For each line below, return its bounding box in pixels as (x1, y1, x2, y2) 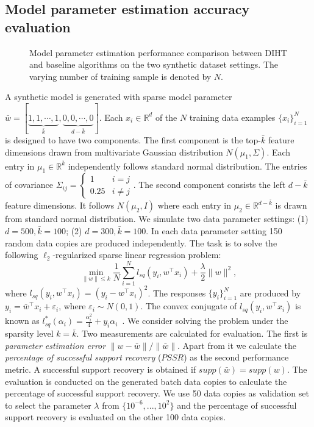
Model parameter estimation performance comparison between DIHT (29, 46, 287, 59)
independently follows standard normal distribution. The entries (68, 159, 307, 172)
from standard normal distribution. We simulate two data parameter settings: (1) (5, 212, 309, 225)
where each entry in (157, 199, 231, 212)
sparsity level (5, 327, 54, 340)
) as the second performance (184, 351, 289, 364)
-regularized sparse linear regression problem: (52, 248, 221, 261)
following (5, 248, 38, 261)
